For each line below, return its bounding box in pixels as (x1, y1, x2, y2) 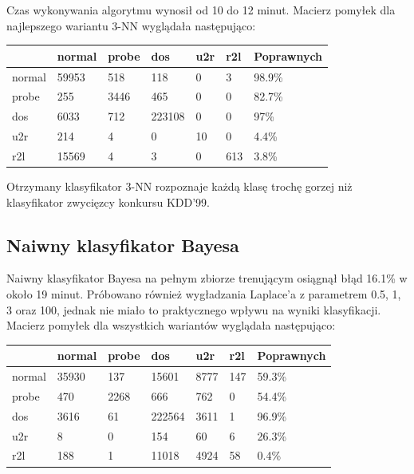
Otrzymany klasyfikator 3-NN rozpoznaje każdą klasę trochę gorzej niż (6, 178, 353, 194)
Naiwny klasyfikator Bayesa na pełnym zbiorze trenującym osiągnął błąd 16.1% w (6, 270, 408, 286)
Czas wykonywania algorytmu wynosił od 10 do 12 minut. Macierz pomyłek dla (6, 2, 396, 18)
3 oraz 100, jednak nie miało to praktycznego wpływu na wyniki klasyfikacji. (6, 301, 381, 318)
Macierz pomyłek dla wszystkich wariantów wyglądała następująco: (6, 317, 336, 334)
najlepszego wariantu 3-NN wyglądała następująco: (6, 17, 256, 34)
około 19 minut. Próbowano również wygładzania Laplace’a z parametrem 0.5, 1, (6, 285, 401, 302)
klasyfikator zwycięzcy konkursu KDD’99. (6, 193, 210, 210)
